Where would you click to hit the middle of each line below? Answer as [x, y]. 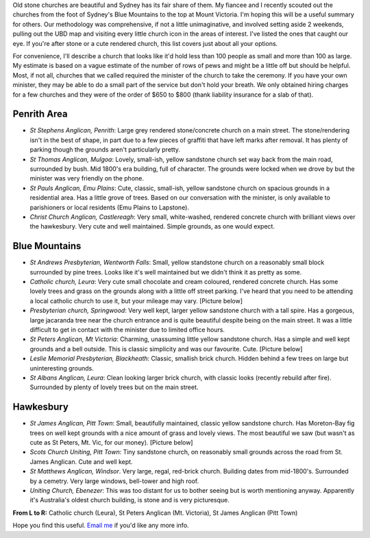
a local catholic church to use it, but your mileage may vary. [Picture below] [136, 301]
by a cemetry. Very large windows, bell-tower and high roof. [114, 481]
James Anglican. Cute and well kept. [81, 461]
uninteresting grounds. [62, 368]
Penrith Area [40, 114]
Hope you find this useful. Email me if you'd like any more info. [101, 526]
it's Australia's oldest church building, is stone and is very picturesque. [129, 500]
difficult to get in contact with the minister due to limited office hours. [127, 329]
